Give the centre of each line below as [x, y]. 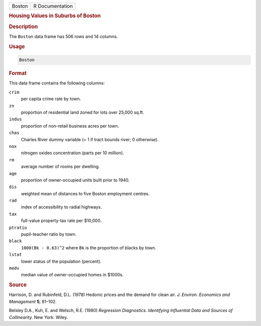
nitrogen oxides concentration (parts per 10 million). [72, 153]
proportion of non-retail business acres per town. [70, 126]
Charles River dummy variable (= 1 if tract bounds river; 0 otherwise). [90, 139]
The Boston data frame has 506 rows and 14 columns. [64, 36]
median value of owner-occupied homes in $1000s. [72, 275]
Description [23, 27]
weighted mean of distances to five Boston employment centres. [85, 193]
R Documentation [53, 6]
